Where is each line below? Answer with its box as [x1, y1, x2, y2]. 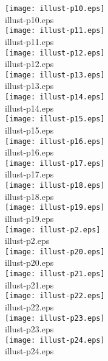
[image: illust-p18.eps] [5, 181, 105, 190]
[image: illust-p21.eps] [5, 270, 105, 278]
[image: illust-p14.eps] [5, 93, 105, 101]
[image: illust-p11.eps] [5, 26, 105, 35]
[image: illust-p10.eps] [5, 4, 105, 13]
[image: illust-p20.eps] [5, 247, 105, 256]
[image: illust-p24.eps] [5, 335, 105, 345]
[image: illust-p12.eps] [5, 48, 105, 57]
